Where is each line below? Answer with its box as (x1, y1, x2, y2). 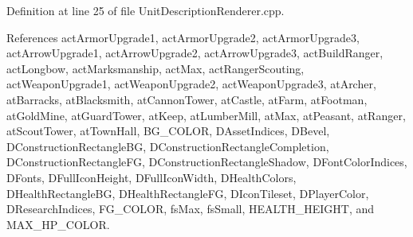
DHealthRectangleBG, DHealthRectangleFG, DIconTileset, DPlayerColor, (6, 185, 369, 201)
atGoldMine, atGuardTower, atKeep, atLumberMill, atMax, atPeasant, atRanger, (6, 107, 406, 123)
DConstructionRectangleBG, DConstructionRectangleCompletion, (6, 138, 329, 154)
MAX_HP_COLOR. (6, 216, 110, 232)
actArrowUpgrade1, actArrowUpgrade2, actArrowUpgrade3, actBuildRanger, (6, 45, 383, 61)
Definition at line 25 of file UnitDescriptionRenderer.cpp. (6, 2, 285, 18)
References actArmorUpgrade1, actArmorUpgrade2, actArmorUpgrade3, (6, 29, 360, 45)
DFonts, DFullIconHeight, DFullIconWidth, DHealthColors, (6, 169, 297, 185)
